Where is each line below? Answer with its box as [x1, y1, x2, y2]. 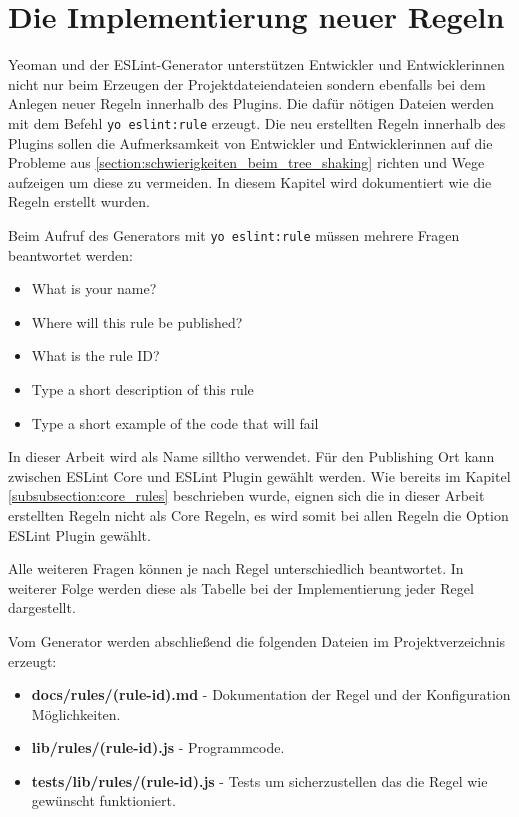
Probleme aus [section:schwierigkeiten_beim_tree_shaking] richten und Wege [8, 152, 485, 173]
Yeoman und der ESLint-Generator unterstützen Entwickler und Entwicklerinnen [8, 54, 505, 75]
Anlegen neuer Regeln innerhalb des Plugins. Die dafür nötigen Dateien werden [8, 93, 495, 114]
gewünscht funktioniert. [31, 790, 176, 811]
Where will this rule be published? [31, 311, 243, 332]
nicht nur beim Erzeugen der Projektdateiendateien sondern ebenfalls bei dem [8, 73, 486, 94]
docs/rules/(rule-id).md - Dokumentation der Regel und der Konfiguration [31, 684, 511, 705]
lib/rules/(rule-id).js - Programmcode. [31, 737, 285, 758]
